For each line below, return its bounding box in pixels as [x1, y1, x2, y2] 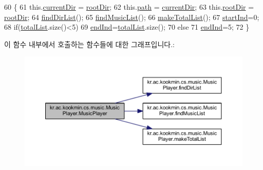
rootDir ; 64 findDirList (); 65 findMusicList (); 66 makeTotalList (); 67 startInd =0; [4, 11, 259, 22]
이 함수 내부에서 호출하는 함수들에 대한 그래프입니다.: [4, 38, 175, 49]
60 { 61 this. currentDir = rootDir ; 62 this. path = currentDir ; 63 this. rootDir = [4, 2, 254, 12]
